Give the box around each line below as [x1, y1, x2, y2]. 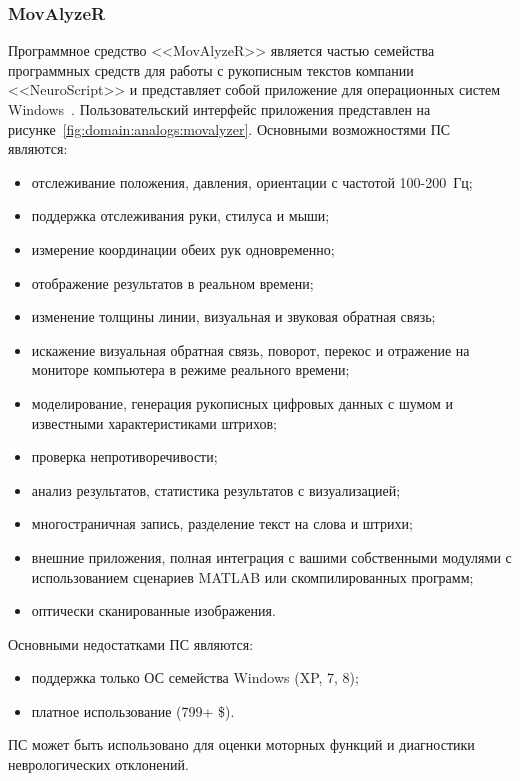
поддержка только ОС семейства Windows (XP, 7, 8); [31, 667, 359, 688]
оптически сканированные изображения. [31, 600, 276, 621]
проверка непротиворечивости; [31, 446, 218, 467]
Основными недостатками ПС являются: [8, 633, 254, 654]
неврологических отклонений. [8, 754, 189, 775]
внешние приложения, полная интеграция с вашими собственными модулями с [31, 546, 512, 567]
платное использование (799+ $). [31, 700, 235, 721]
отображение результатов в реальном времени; [31, 272, 314, 293]
